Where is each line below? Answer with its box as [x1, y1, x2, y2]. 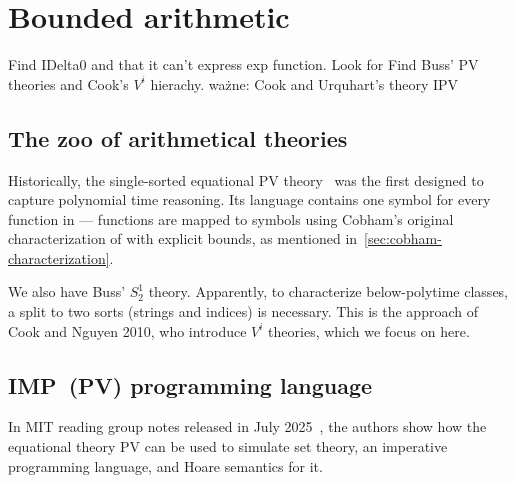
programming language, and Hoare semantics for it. [8, 455, 323, 476]
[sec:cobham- [364, 228, 442, 249]
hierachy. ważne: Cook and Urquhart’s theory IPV [150, 73, 459, 94]
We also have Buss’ [8, 281, 126, 302]
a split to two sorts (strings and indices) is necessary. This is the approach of [8, 301, 478, 322]
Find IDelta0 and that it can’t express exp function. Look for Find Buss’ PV [8, 54, 479, 75]
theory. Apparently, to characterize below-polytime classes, [148, 281, 509, 302]
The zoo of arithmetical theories [8, 122, 348, 153]
